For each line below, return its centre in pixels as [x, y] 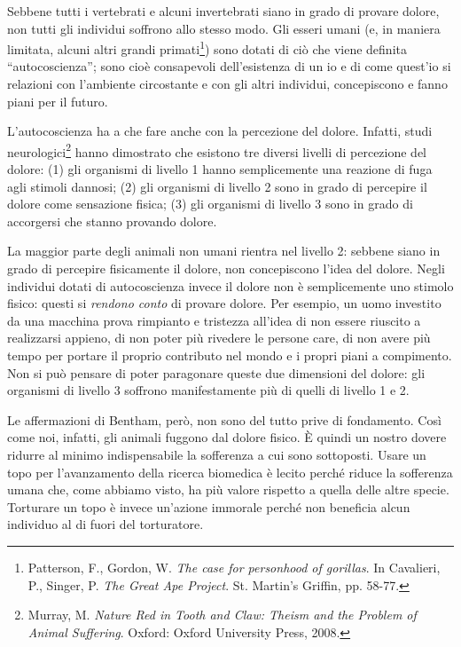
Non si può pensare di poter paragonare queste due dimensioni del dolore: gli [216, 372]
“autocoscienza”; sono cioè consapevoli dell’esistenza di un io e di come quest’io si [229, 66]
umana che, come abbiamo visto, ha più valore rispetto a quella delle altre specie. [228, 489]
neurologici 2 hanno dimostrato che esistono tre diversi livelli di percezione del [217, 150]
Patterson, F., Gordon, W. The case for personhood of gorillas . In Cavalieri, [234, 567]
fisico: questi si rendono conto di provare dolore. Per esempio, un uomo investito [224, 303]
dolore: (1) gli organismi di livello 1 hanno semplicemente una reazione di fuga [220, 169]
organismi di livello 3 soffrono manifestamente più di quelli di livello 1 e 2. [208, 390]
